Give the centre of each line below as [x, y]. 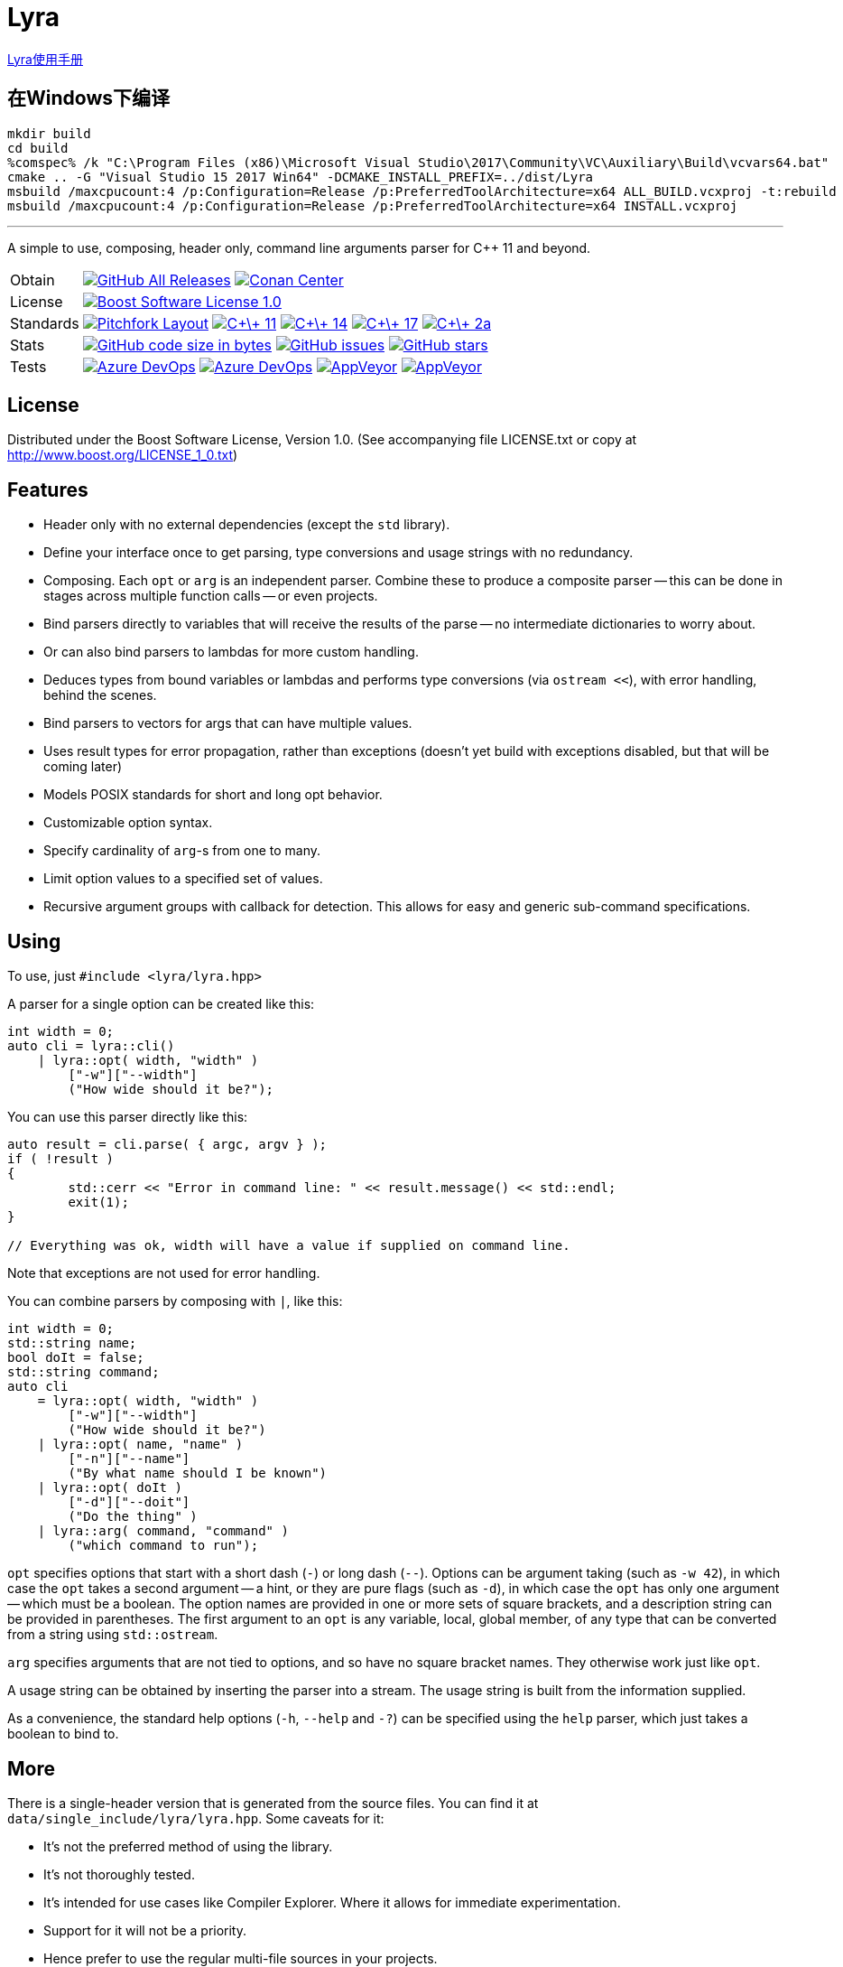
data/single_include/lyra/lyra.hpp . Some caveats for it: [196, 1818]
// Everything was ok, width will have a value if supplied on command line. [289, 1246]
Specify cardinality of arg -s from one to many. [182, 851]
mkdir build [49, 133]
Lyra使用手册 [45, 59]
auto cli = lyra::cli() [91, 1046]
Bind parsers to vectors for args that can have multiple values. [228, 723]
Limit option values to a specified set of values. [183, 879]
